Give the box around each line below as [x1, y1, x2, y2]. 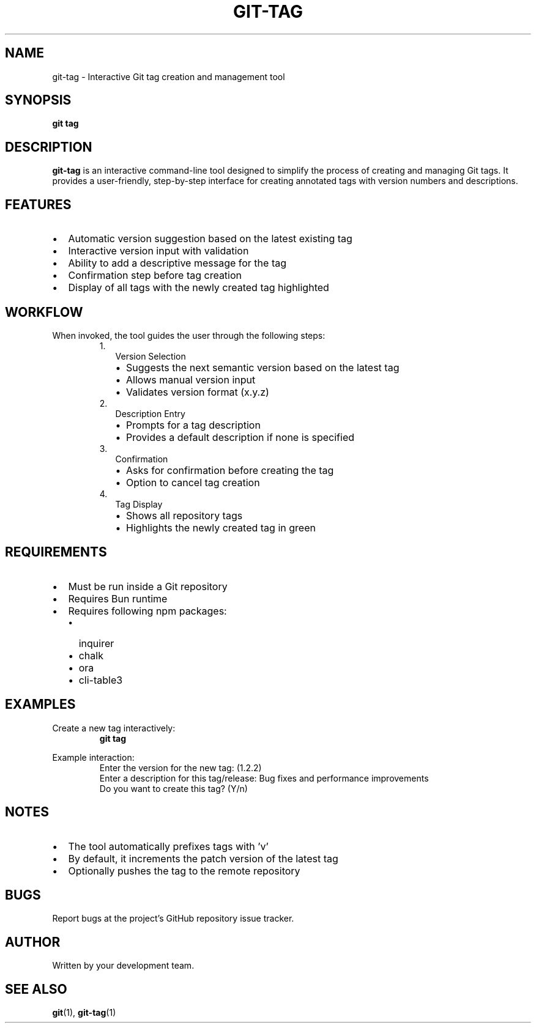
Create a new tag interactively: [52, 722, 176, 733]
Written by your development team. [52, 960, 195, 971]
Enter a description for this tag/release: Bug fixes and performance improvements [99, 772, 429, 783]
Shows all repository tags [126, 509, 243, 522]
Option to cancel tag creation [126, 476, 260, 489]
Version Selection [115, 350, 186, 361]
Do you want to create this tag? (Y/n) [99, 783, 248, 794]
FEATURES [5, 196, 72, 212]
